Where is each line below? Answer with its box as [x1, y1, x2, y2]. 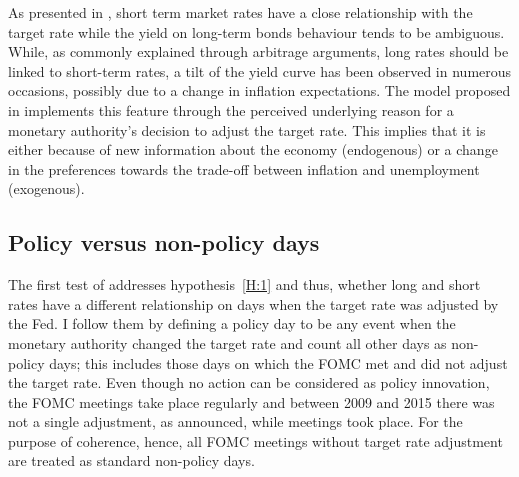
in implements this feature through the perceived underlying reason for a [8, 99, 454, 120]
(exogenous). [8, 178, 85, 199]
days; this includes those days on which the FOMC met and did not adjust [49, 352, 508, 373]
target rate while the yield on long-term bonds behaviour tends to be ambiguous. [8, 21, 505, 42]
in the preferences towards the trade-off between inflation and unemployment [8, 158, 480, 179]
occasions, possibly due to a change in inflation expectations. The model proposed [8, 80, 511, 101]
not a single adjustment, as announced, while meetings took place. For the [8, 411, 463, 432]
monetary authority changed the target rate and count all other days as [8, 332, 447, 353]
